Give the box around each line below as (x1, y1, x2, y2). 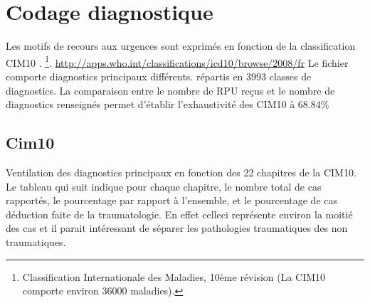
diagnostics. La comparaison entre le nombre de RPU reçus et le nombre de (6, 83, 335, 97)
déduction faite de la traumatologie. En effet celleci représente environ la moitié (6, 206, 353, 221)
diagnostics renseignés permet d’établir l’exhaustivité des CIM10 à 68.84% (6, 97, 329, 112)
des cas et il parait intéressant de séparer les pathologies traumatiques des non (6, 220, 348, 235)
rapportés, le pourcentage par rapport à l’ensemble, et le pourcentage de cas (6, 193, 337, 208)
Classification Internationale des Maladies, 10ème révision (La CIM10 (22, 269, 326, 284)
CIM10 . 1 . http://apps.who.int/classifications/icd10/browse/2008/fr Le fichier (6, 53, 349, 70)
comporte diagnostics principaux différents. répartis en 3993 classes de (6, 68, 312, 83)
